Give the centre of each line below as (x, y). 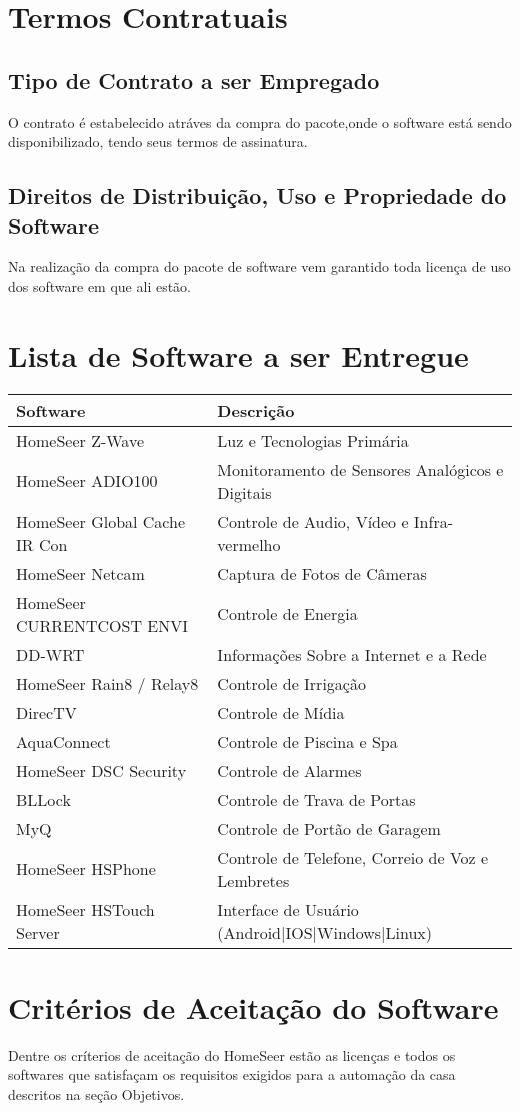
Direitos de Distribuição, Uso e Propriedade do (257, 195)
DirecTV (46, 712)
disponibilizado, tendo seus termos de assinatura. (158, 141)
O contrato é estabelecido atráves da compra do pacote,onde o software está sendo (260, 121)
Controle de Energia (287, 614)
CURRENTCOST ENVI (102, 625)
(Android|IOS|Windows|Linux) (325, 932)
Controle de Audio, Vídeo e (313, 521)
